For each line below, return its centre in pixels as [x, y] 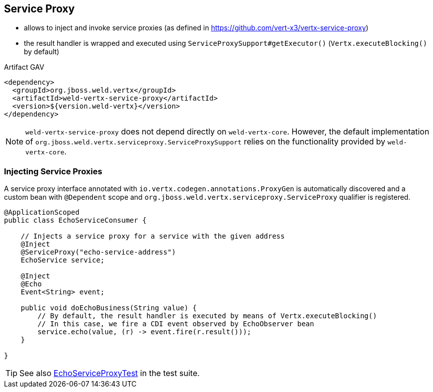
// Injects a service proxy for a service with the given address [153, 236]
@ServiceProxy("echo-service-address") [98, 252]
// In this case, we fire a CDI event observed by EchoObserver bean [176, 324]
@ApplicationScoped [42, 212]
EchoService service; [63, 260]
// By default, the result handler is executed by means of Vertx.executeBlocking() [207, 316]
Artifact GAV [24, 67]
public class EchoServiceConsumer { [75, 220]
